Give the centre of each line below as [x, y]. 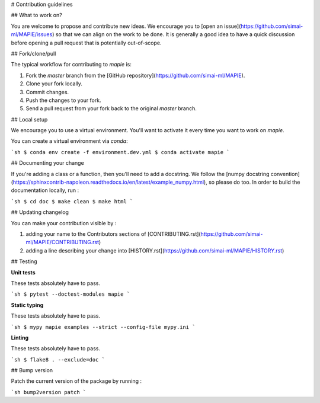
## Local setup [29, 119]
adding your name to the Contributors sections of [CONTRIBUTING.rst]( [113, 234]
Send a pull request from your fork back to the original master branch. [111, 108]
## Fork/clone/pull [33, 53]
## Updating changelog [40, 212]
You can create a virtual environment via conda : [69, 141]
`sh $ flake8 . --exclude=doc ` [58, 359]
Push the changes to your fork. [63, 100]
